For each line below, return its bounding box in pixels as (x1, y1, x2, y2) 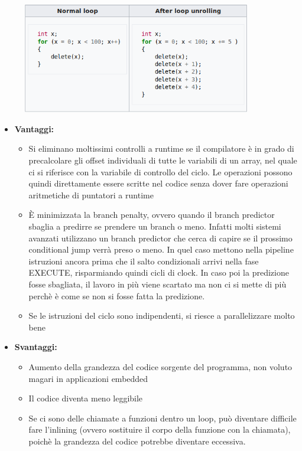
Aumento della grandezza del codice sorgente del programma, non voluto (28, 360, 293, 372)
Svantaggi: (14, 341, 57, 353)
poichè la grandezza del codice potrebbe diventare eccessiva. (28, 434, 246, 447)
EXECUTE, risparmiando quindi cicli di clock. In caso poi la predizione (28, 266, 289, 279)
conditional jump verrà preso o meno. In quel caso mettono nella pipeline (28, 243, 294, 256)
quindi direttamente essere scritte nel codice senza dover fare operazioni (28, 177, 288, 189)
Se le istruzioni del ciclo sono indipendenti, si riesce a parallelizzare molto (28, 309, 295, 322)
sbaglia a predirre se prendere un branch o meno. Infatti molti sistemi (28, 220, 281, 233)
